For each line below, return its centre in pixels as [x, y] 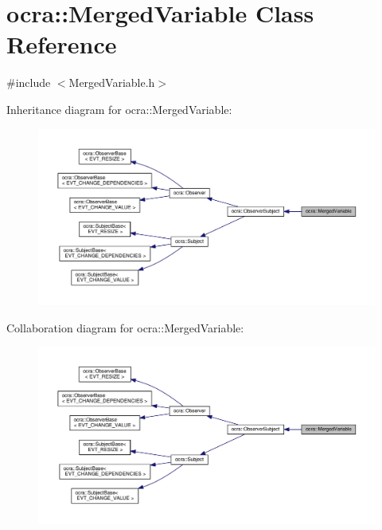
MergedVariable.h [112, 82]
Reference [62, 44]
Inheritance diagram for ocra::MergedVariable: [119, 109]
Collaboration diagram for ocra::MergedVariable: [125, 327]
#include [29, 82]
